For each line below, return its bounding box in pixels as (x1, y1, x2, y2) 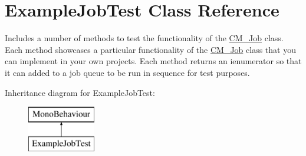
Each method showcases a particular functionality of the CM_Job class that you (5, 43, 296, 55)
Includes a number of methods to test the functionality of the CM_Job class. (5, 32, 284, 44)
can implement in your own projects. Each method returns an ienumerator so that (5, 55, 302, 67)
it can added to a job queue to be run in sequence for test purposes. (5, 66, 250, 78)
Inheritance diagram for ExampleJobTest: (5, 86, 155, 98)
